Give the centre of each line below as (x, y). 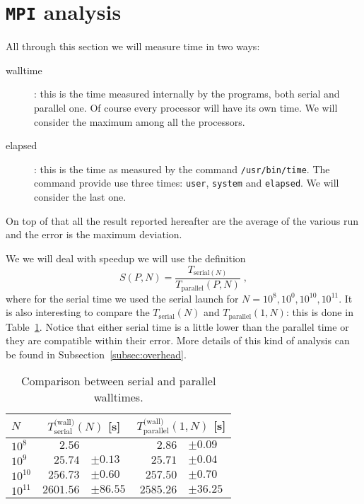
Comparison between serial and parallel (118, 381)
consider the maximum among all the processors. (140, 121)
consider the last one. (80, 197)
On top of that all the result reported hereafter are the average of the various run (182, 220)
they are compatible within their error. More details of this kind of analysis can (178, 340)
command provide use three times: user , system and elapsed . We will (187, 183)
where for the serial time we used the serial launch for (122, 298)
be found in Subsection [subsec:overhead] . (96, 354)
